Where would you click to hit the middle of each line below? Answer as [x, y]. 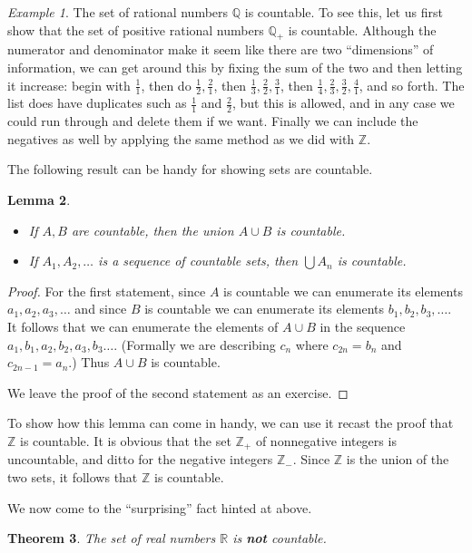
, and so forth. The [412, 85]
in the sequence [363, 326]
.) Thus [89, 362]
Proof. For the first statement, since [107, 291]
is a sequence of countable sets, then [198, 261]
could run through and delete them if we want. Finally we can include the [213, 121]
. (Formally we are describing [195, 344]
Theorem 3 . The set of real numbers [112, 538]
